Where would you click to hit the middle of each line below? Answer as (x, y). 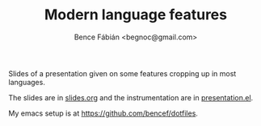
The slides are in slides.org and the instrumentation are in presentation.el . (131, 97)
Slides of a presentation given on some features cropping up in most (122, 73)
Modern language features (136, 15)
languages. (27, 82)
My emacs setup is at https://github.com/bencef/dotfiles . (103, 113)
